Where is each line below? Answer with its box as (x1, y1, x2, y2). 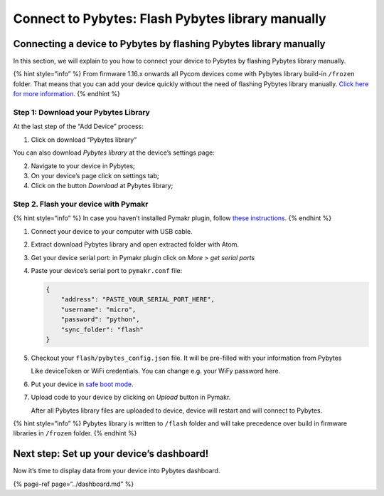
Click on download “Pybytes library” (31, 135, 137, 144)
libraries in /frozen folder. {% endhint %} (13, 429, 137, 438)
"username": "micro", (60, 305, 137, 314)
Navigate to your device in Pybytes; (31, 161, 135, 170)
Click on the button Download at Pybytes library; (31, 182, 174, 190)
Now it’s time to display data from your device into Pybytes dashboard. (13, 467, 220, 475)
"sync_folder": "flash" (60, 325, 144, 334)
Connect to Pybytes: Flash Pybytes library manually (13, 11, 326, 26)
